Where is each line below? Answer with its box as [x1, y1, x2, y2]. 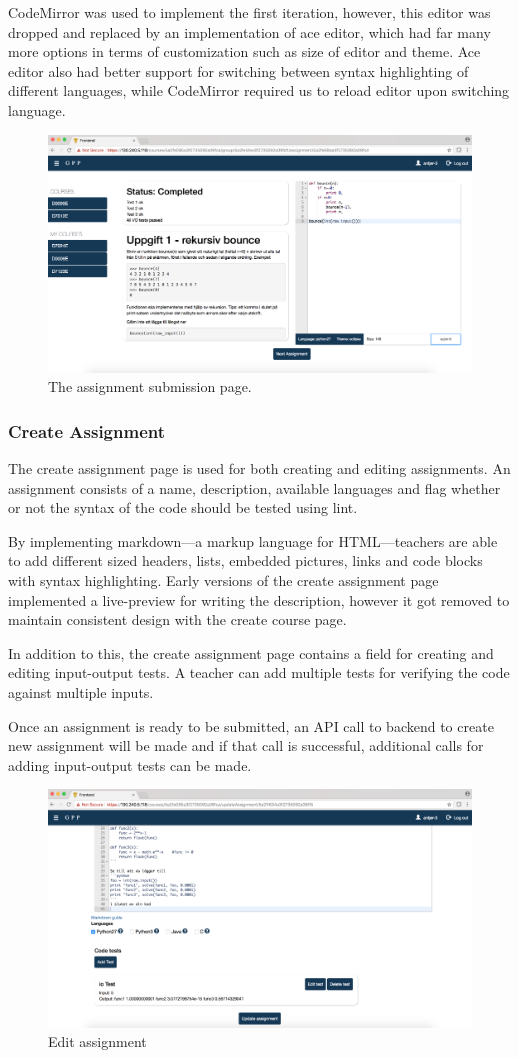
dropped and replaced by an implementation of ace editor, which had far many [8, 21, 491, 42]
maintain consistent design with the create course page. [8, 609, 347, 630]
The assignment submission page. [48, 376, 252, 397]
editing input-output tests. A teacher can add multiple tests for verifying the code [8, 662, 510, 683]
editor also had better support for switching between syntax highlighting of [8, 60, 469, 81]
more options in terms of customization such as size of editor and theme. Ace [8, 41, 481, 62]
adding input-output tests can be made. [8, 754, 252, 775]
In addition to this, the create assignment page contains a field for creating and [8, 642, 494, 663]
